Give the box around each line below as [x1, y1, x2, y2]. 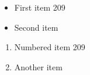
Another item [14, 60, 63, 73]
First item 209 [14, 1, 65, 13]
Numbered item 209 [14, 41, 85, 53]
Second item [14, 21, 58, 33]
